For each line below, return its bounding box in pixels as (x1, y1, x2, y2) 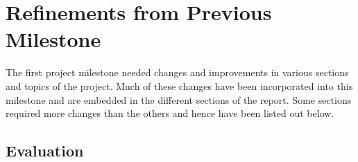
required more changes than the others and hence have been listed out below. (6, 106, 334, 120)
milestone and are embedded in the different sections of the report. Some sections (6, 92, 352, 107)
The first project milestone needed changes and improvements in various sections (6, 65, 349, 80)
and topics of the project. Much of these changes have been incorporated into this (6, 78, 353, 93)
